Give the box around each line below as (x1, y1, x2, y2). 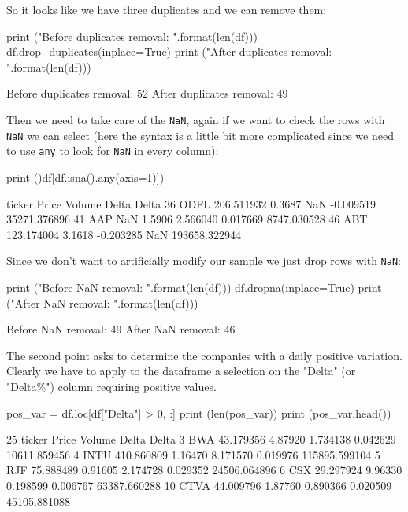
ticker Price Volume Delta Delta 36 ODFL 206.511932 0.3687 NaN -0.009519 (6, 195, 376, 212)
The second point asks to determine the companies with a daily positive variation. (6, 347, 402, 363)
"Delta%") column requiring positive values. (6, 378, 217, 394)
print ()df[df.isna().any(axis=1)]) (6, 168, 165, 185)
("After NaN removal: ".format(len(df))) (6, 294, 198, 311)
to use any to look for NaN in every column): (6, 142, 219, 159)
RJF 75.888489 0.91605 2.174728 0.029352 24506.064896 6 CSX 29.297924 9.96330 (6, 462, 402, 478)
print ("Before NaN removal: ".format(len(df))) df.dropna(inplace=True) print (6, 278, 382, 295)
